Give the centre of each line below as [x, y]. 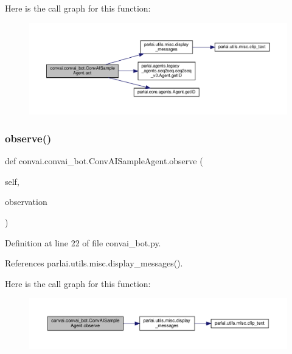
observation [26, 202]
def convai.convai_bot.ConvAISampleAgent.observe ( [104, 161]
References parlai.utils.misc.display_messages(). [94, 263]
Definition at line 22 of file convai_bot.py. [83, 242]
